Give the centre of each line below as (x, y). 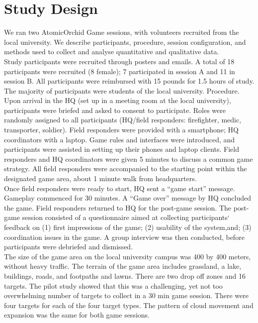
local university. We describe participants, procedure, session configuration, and (125, 42)
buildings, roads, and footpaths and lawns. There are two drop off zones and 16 (125, 275)
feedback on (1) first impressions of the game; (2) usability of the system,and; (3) (128, 227)
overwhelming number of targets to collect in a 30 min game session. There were (126, 295)
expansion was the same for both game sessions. (77, 315)
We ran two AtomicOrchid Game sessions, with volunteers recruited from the (122, 32)
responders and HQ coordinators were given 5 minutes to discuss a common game (129, 159)
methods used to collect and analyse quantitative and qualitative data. (112, 52)
